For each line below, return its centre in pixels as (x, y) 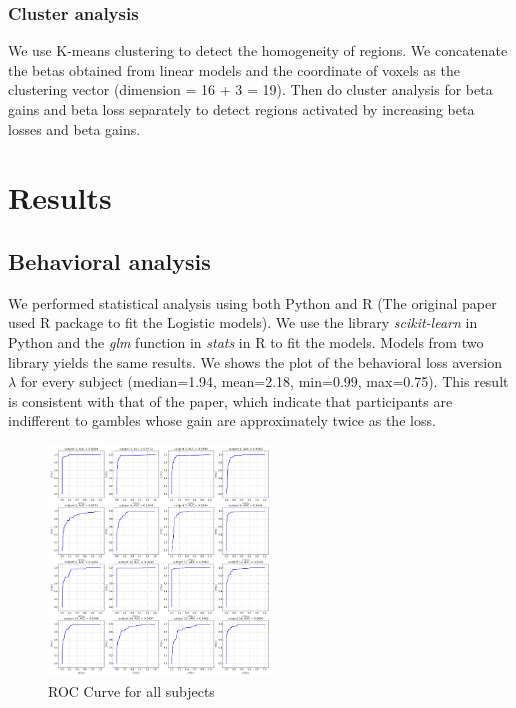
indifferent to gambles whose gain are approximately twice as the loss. (222, 420)
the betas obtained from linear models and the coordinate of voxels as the (234, 69)
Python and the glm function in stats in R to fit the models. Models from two (246, 341)
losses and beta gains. (74, 128)
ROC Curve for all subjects (131, 690)
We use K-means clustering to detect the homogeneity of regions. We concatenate (258, 50)
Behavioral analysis (109, 260)
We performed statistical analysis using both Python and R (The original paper (252, 302)
